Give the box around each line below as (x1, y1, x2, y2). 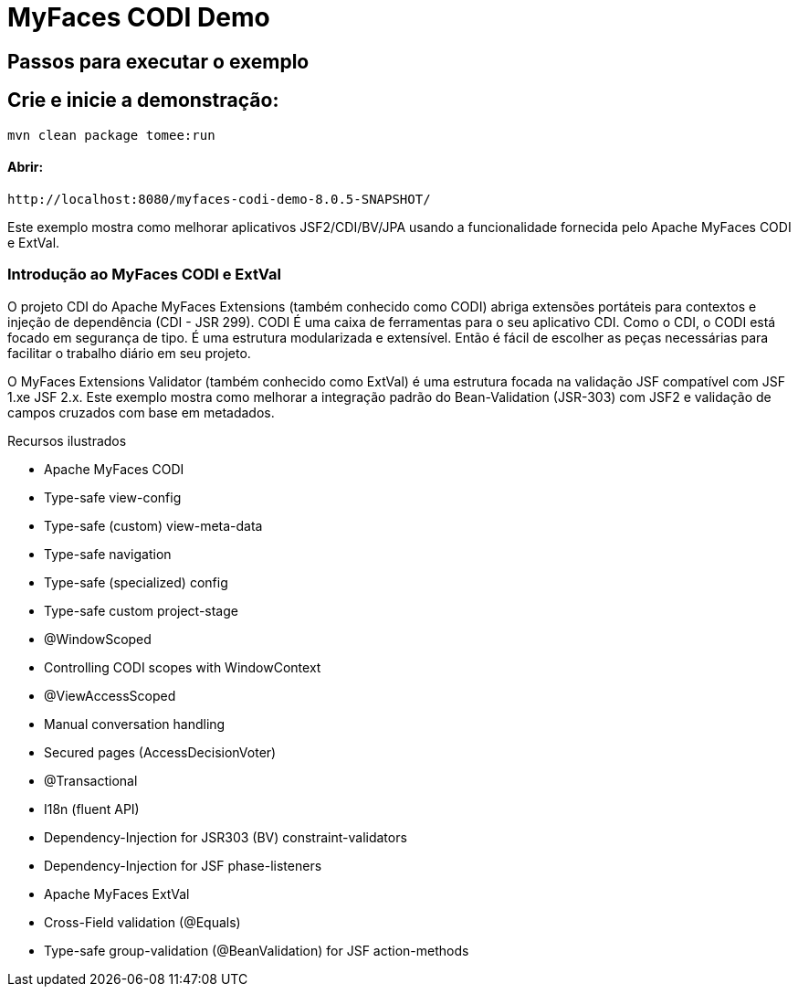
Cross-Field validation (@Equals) (44, 914, 241, 930)
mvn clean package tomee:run (7, 127, 215, 143)
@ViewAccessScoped (44, 687, 176, 703)
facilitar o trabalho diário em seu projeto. (7, 344, 251, 361)
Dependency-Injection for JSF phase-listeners (44, 857, 322, 873)
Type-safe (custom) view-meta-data (44, 517, 263, 534)
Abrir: (7, 159, 44, 175)
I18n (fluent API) (44, 800, 140, 817)
